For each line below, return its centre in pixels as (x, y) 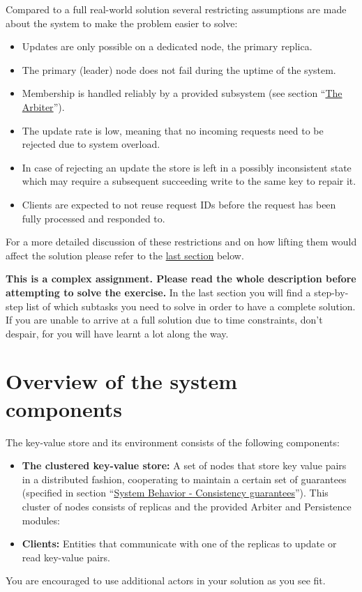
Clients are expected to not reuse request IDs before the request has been (179, 204)
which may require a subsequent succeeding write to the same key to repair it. (189, 181)
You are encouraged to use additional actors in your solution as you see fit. (166, 580)
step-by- (331, 292)
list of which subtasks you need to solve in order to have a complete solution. (191, 306)
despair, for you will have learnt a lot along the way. (117, 333)
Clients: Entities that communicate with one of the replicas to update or (179, 544)
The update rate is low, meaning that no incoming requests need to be (173, 130)
